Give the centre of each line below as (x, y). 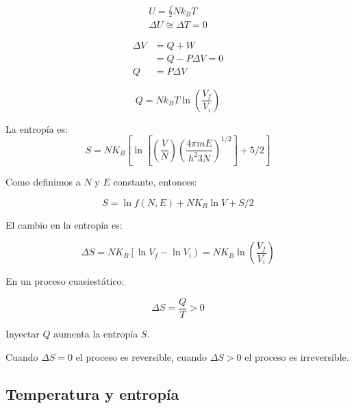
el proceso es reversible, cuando (141, 356)
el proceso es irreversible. (297, 356)
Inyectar (23, 333)
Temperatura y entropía (92, 393)
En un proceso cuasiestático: (65, 281)
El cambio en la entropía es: (64, 224)
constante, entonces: (155, 182)
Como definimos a (43, 182)
